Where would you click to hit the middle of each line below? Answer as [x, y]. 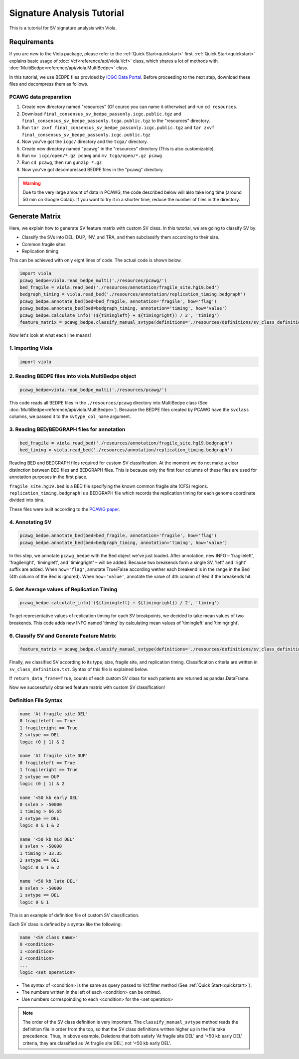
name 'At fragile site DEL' [54, 714]
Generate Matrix [35, 216]
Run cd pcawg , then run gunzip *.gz [62, 162]
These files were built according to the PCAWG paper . [65, 509]
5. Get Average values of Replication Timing [63, 589]
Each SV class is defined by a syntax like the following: [66, 924]
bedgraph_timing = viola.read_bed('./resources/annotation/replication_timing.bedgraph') [133, 294]
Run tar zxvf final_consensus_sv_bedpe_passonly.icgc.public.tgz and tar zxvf [118, 128]
